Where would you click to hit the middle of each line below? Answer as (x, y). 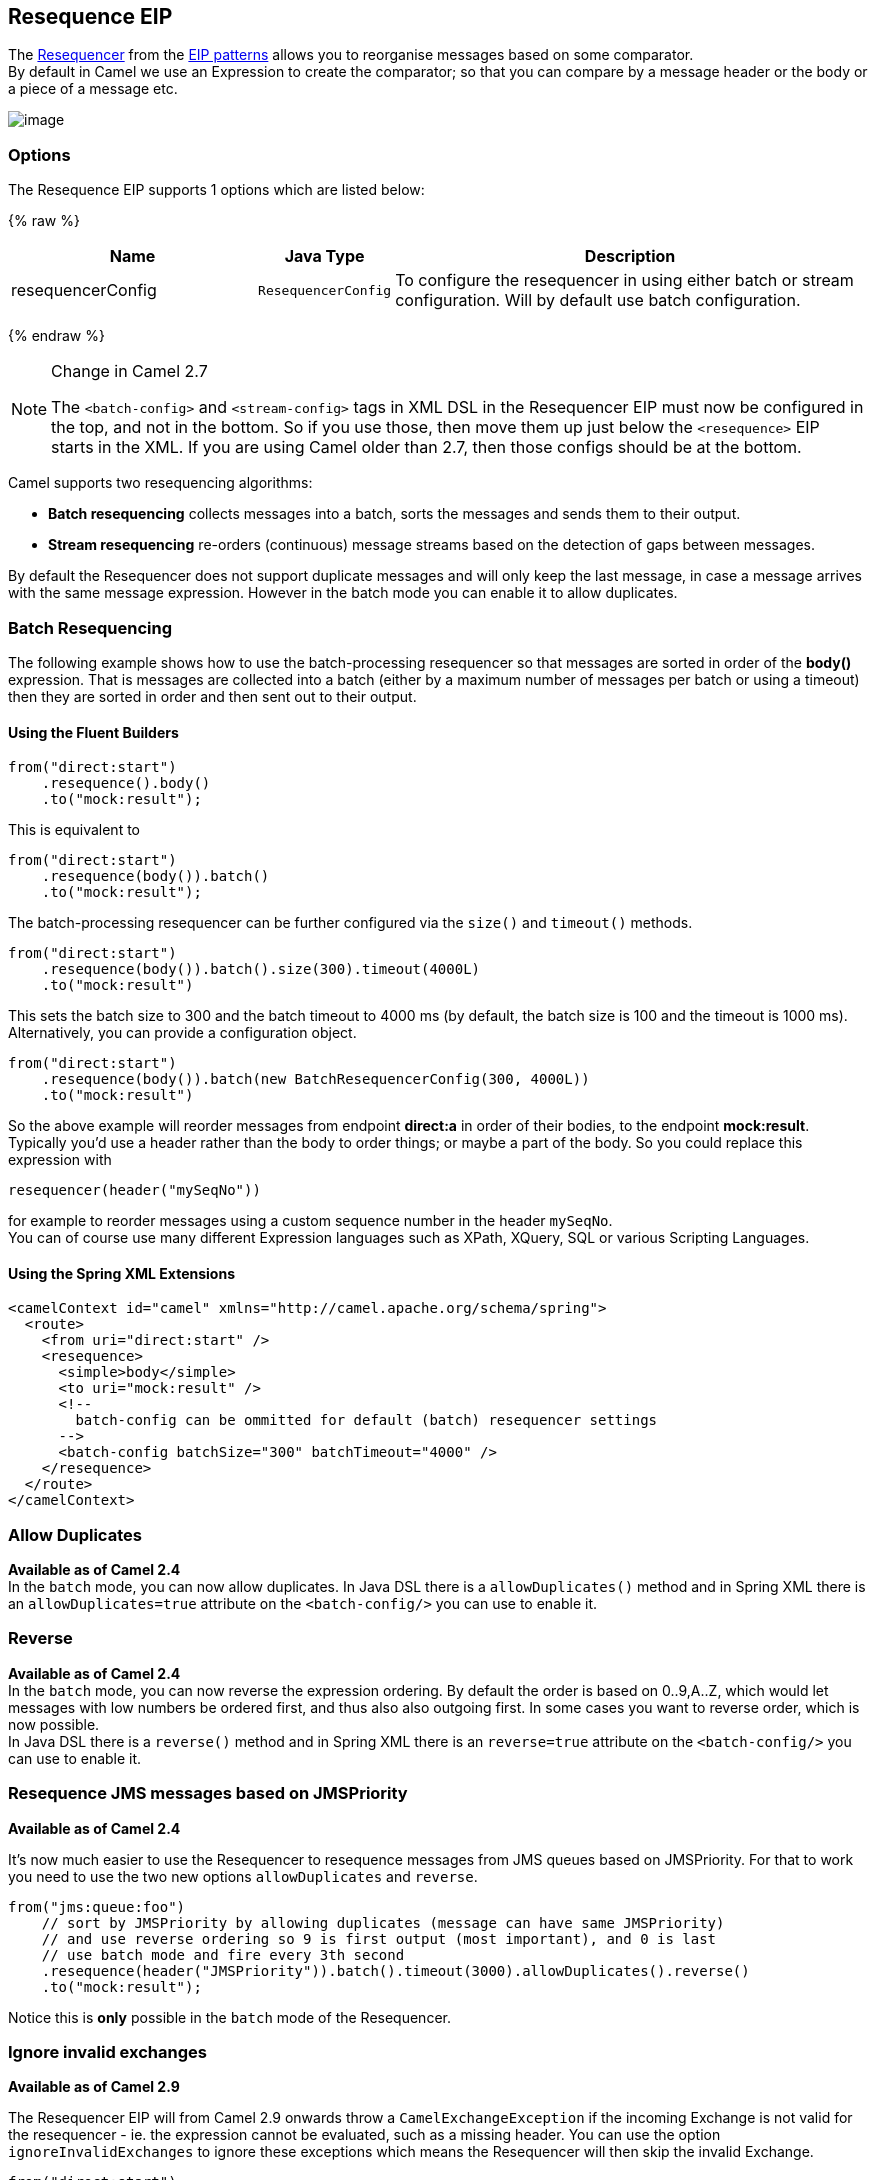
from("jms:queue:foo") (97, 1906)
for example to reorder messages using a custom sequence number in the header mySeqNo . (310, 1221)
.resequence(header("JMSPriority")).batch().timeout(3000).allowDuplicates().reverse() (395, 1970)
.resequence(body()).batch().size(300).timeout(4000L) (261, 969)
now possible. (54, 1724)
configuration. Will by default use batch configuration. (598, 300)
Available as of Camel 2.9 (94, 2087)
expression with (60, 1160)
